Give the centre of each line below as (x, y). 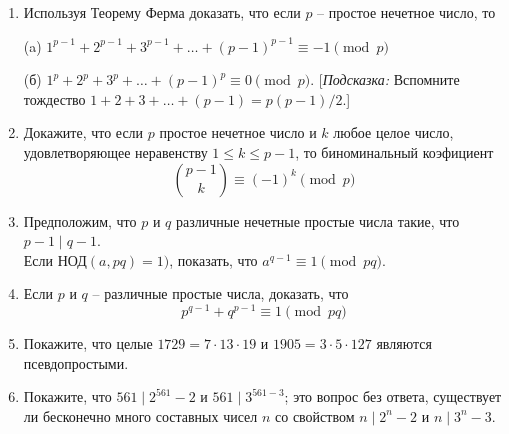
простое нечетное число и (238, 132)
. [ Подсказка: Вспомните (385, 79)
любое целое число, (393, 132)
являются (404, 343)
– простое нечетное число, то (406, 12)
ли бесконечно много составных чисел (140, 415)
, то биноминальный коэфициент (394, 151)
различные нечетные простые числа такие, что (318, 220)
